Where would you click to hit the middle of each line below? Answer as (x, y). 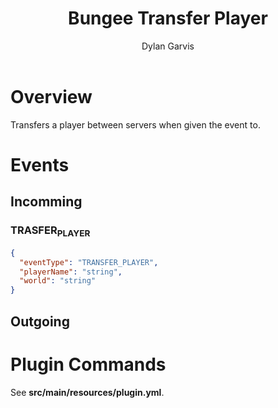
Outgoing (40, 321)
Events (40, 164)
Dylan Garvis (168, 46)
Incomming (46, 202)
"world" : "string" (58, 281)
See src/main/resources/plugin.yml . (87, 392)
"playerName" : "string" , (71, 272)
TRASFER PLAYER (50, 231)
